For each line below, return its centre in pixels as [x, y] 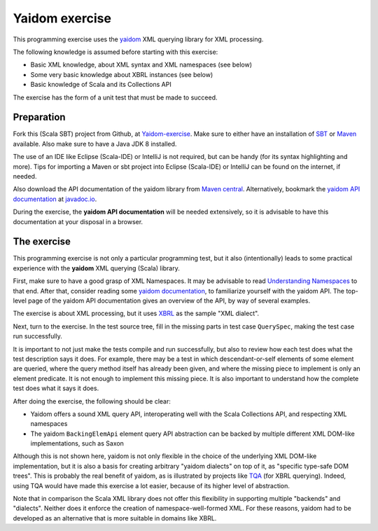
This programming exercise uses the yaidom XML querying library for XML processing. [138, 39]
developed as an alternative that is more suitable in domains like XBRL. [115, 518]
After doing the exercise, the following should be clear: [92, 401]
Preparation [39, 117]
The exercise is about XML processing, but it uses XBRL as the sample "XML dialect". [136, 313]
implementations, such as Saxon [77, 443]
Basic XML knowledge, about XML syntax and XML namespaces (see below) [141, 65]
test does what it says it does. [56, 388]
